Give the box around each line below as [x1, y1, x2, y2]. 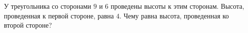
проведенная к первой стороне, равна [4, 10, 114, 20]
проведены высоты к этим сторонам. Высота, [111, 1, 245, 11]
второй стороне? [4, 20, 52, 30]
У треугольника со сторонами [4, 1, 91, 11]
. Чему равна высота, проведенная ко [119, 10, 229, 20]
